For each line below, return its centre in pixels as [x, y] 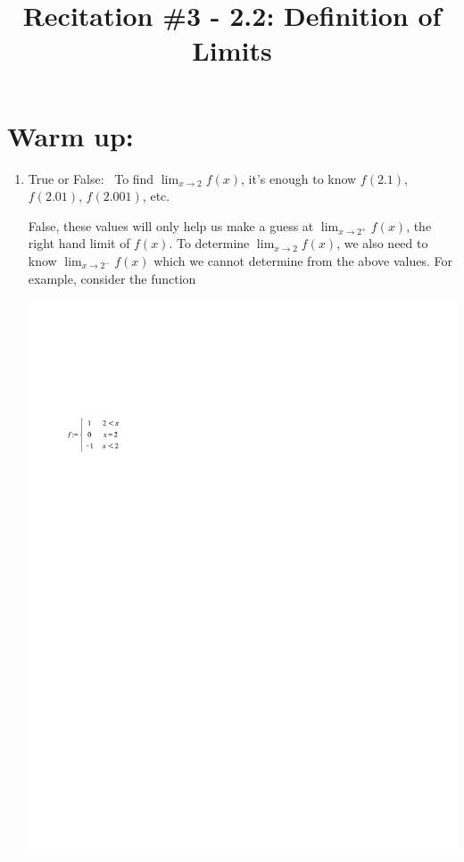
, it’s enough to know [299, 178]
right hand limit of [79, 243]
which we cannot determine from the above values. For [303, 261]
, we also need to [382, 243]
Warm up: [70, 135]
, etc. [156, 196]
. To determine [209, 243]
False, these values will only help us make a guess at [171, 225]
